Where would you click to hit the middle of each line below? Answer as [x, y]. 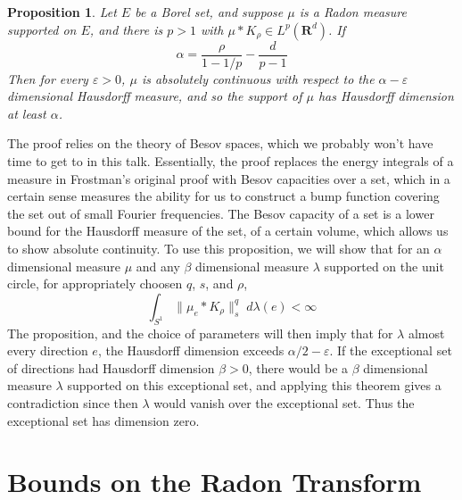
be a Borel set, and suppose [209, 12]
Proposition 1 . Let [62, 12]
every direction [48, 350]
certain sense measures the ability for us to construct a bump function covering [223, 196]
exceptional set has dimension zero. [103, 420]
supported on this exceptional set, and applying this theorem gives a [254, 385]
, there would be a [298, 367]
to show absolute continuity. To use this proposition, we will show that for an [219, 248]
